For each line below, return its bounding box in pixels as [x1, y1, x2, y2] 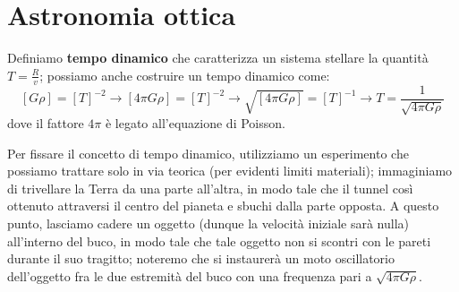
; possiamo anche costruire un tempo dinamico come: [39, 65, 330, 84]
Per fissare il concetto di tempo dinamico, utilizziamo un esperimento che [7, 143, 409, 162]
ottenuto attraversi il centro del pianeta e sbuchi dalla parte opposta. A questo [7, 196, 439, 215]
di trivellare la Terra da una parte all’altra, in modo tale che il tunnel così [7, 178, 413, 197]
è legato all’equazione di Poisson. [105, 114, 285, 132]
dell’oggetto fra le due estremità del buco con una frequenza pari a [7, 266, 372, 285]
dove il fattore [7, 114, 84, 132]
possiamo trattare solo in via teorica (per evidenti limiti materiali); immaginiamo [7, 161, 453, 180]
